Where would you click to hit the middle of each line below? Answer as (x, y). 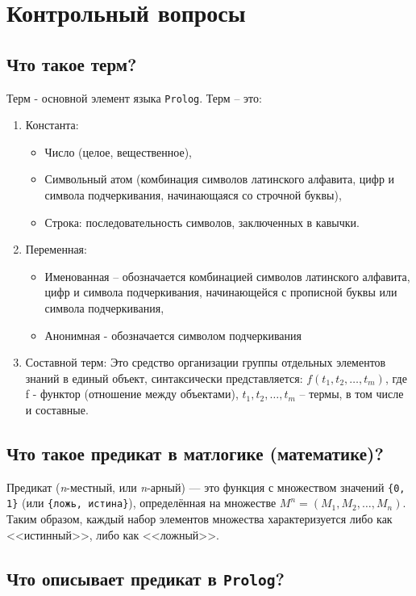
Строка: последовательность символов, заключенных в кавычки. (202, 222)
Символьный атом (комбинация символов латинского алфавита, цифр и (220, 179)
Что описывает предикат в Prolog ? (146, 578)
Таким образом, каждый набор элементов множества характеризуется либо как (200, 519)
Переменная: (56, 249)
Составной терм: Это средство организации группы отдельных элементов (206, 362)
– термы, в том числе (352, 394)
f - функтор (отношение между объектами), (132, 394)
